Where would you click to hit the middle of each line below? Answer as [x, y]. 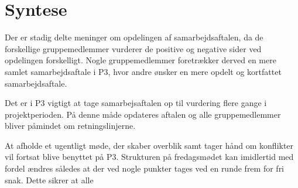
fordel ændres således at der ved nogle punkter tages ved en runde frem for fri [145, 168]
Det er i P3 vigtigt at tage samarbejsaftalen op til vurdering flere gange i [136, 103]
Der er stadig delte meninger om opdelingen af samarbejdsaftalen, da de [134, 37]
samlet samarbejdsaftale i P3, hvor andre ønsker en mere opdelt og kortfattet [143, 71]
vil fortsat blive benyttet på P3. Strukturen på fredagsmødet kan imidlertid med [149, 157]
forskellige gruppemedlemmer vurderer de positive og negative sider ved [133, 48]
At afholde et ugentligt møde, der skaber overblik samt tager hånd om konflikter [149, 145]
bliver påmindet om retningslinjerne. [70, 126]
